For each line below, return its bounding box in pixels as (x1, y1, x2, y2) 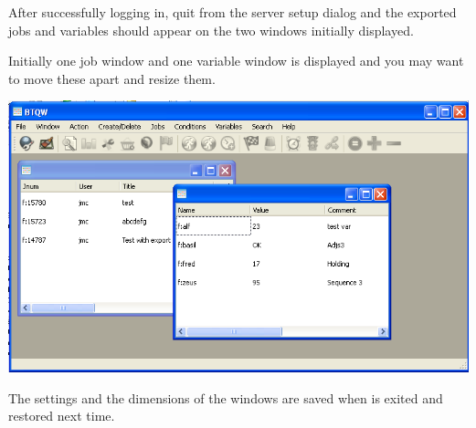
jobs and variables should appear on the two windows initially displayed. (8, 20, 414, 39)
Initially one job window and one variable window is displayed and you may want (8, 51, 464, 70)
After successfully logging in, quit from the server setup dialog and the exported (8, 3, 457, 21)
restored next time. (8, 406, 115, 425)
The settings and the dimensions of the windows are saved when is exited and (8, 388, 443, 407)
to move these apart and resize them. (8, 68, 216, 88)
